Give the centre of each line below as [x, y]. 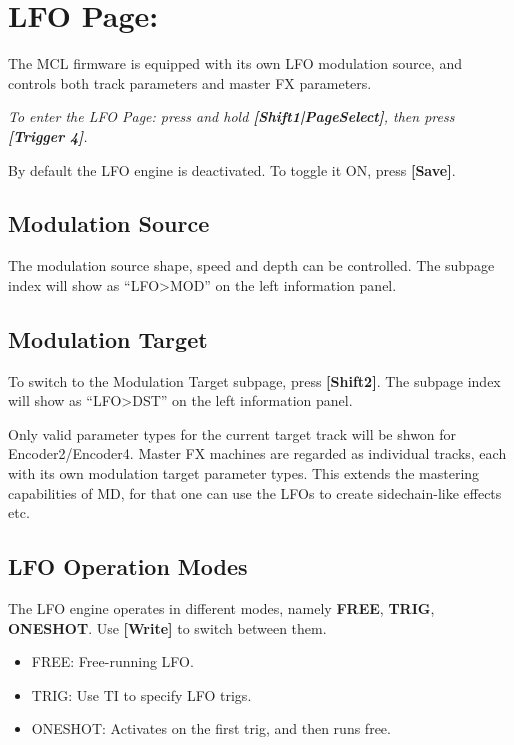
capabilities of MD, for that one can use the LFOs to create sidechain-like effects [255, 492]
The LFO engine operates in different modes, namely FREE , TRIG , [221, 608]
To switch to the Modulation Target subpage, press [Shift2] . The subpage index [254, 380]
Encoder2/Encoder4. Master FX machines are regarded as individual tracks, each [257, 453]
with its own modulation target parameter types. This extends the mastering [244, 473]
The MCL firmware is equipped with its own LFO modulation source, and [235, 63]
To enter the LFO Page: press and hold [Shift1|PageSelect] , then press [231, 116]
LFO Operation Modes [128, 566]
